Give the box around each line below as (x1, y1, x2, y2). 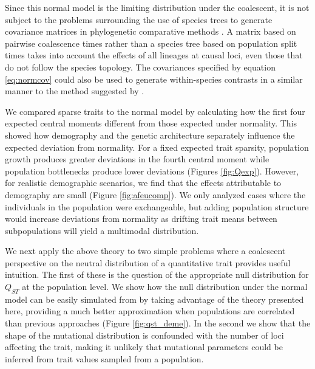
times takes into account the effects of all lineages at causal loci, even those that (5, 49, 303, 61)
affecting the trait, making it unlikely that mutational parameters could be (5, 340, 283, 353)
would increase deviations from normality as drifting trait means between (5, 212, 277, 225)
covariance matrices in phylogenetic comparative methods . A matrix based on (5, 25, 296, 38)
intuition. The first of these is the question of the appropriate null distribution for (5, 268, 309, 281)
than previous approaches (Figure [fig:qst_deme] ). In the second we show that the (5, 317, 311, 329)
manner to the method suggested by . (5, 84, 144, 97)
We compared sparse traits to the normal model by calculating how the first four (5, 105, 305, 117)
